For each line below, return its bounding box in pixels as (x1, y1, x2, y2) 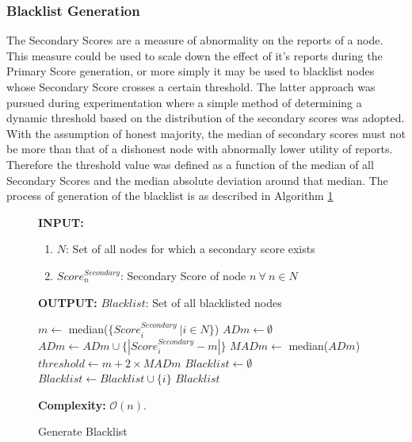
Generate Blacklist (38, 423, 128, 440)
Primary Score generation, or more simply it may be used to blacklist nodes (6, 63, 375, 79)
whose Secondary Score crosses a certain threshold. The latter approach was (6, 79, 376, 94)
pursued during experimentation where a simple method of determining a (6, 94, 362, 110)
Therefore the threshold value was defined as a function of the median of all (6, 156, 374, 172)
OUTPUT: (38, 294, 97, 310)
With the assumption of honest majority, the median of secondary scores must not (6, 125, 406, 141)
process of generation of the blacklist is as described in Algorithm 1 (6, 187, 334, 204)
